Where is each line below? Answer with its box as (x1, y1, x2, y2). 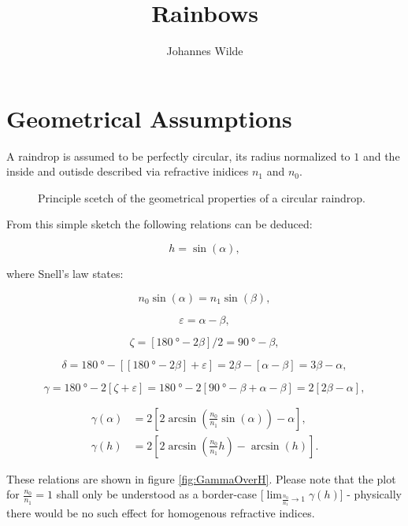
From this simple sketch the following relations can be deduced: (6, 216, 313, 232)
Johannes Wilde (166, 43, 243, 59)
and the (362, 147, 400, 164)
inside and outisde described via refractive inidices (6, 163, 249, 180)
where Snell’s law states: (6, 265, 124, 282)
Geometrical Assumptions (6, 102, 292, 134)
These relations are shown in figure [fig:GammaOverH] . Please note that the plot (6, 470, 396, 487)
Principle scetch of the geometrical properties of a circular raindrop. (38, 189, 366, 206)
